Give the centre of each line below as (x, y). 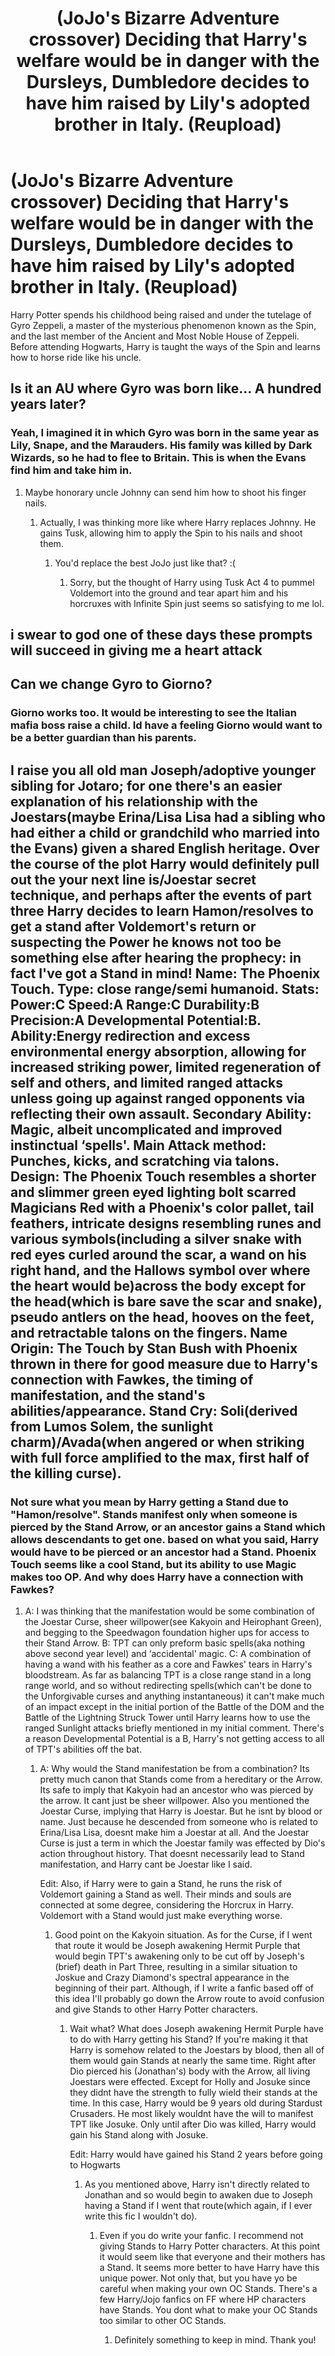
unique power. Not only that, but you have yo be (198, 2278)
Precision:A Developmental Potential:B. (136, 1020)
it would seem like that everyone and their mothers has (212, 2257)
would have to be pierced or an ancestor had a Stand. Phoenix (163, 1552)
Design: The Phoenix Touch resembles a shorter (163, 1176)
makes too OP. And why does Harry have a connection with (157, 1577)
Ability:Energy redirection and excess (130, 1035)
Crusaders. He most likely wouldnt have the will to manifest (191, 2114)
